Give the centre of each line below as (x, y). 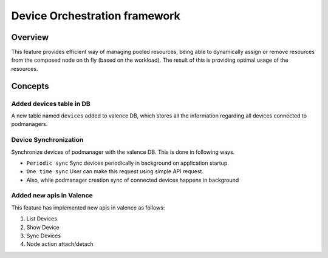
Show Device (43, 227)
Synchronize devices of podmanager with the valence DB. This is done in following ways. (123, 152)
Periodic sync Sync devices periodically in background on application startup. (128, 163)
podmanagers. (29, 124)
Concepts (30, 86)
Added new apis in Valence (52, 196)
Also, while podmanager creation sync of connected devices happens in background (133, 180)
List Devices (42, 219)
